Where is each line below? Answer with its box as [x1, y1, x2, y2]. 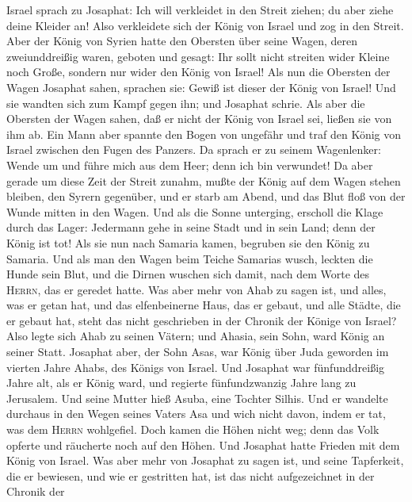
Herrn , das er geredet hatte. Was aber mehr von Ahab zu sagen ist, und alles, [6, 281, 387, 297]
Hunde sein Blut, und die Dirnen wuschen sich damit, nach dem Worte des [6, 266, 370, 282]
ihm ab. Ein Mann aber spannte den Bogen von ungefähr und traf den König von [6, 125, 402, 142]
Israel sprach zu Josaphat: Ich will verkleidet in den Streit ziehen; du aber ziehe [6, 2, 394, 17]
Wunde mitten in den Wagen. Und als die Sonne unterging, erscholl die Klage [6, 203, 383, 220]
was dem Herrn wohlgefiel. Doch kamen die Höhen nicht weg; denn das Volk [6, 421, 380, 438]
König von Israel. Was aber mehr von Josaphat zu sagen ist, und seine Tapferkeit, [6, 452, 404, 469]
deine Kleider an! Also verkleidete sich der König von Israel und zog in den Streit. [6, 17, 404, 33]
